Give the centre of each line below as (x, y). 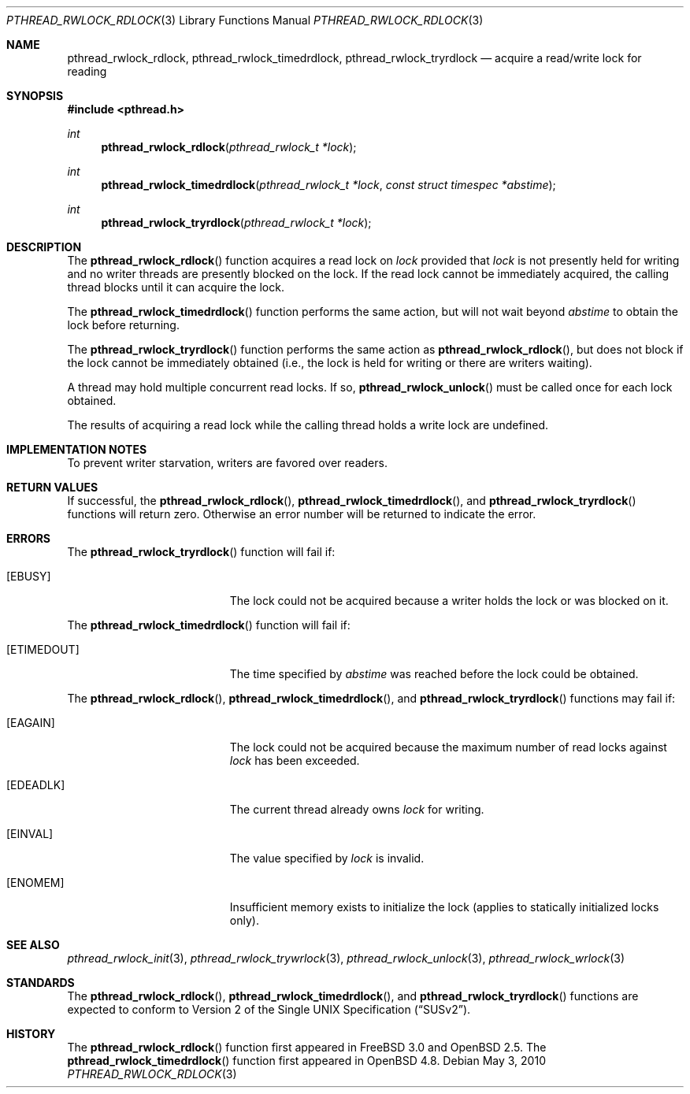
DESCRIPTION (44, 247)
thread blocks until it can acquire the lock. (176, 287)
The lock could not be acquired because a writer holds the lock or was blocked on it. (449, 601)
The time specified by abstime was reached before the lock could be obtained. (434, 674)
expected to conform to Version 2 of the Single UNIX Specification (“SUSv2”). (269, 1009)
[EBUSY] (29, 576)
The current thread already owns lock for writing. (357, 809)
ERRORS (29, 538)
